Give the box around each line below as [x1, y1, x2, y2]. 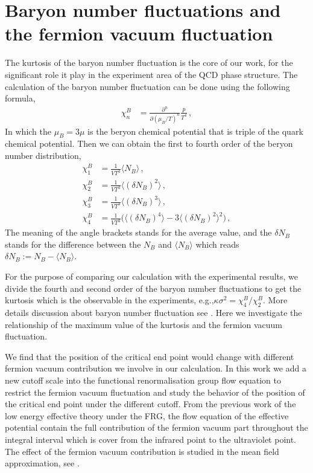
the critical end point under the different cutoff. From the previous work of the [5, 397, 296, 410]
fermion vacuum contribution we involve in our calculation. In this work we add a [5, 362, 306, 375]
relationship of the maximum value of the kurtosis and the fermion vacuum [5, 318, 283, 330]
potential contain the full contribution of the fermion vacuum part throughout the [5, 421, 308, 434]
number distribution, [5, 149, 81, 162]
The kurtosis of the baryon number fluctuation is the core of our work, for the [5, 56, 293, 69]
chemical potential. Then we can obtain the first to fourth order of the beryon [5, 137, 293, 150]
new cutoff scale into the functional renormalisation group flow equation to [5, 374, 282, 387]
